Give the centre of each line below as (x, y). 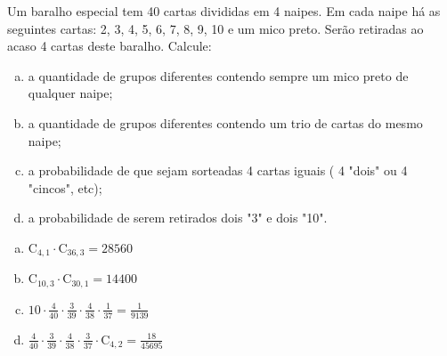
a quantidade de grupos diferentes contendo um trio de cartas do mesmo (225, 122)
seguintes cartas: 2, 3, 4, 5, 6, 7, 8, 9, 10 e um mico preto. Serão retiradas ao (215, 28)
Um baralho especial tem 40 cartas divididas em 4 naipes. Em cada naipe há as (224, 11)
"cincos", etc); (65, 187)
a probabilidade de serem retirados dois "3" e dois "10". (178, 218)
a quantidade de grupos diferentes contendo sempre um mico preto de (218, 75)
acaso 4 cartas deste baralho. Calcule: (110, 46)
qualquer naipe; (70, 93)
